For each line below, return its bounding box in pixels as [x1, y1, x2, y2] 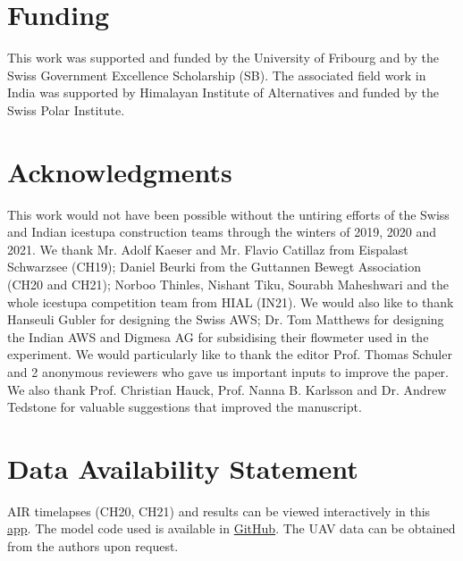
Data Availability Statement [7, 449, 358, 486]
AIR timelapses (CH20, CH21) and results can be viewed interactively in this [7, 501, 431, 520]
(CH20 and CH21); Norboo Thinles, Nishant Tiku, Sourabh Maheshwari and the [7, 275, 449, 293]
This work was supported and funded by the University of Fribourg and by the [7, 48, 439, 67]
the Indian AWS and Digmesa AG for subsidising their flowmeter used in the [7, 327, 429, 346]
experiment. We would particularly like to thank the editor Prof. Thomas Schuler [7, 345, 452, 364]
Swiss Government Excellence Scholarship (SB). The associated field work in [7, 65, 426, 84]
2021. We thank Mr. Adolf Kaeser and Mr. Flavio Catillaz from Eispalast [7, 239, 408, 258]
